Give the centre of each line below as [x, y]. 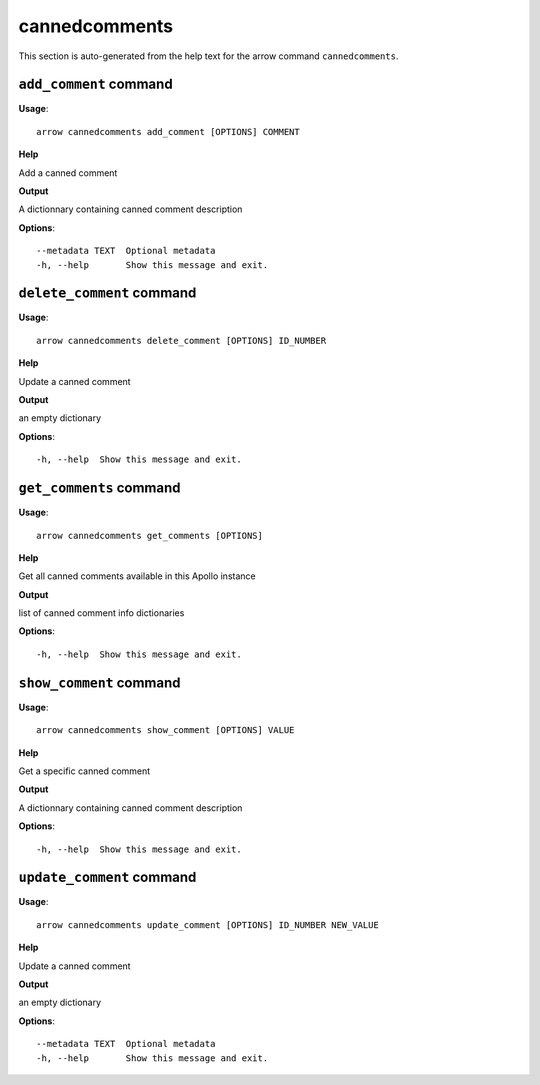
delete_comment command [107, 293]
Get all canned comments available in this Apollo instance [137, 576]
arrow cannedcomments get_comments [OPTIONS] [150, 535]
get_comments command [99, 488]
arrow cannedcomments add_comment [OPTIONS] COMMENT [168, 131]
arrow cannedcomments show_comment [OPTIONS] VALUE [165, 730]
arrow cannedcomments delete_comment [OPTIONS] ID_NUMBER [181, 340]
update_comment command [107, 877]
